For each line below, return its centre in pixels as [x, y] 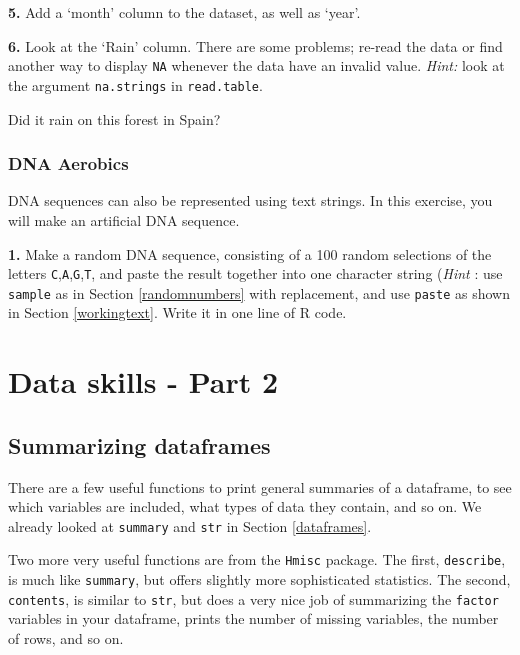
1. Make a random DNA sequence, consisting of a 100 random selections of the [250, 253]
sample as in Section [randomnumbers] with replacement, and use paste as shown [259, 292]
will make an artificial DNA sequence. [124, 219]
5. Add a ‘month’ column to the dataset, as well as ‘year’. [184, 12]
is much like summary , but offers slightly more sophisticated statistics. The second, [259, 579]
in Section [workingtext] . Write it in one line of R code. [177, 312]
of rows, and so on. [66, 637]
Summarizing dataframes [139, 444]
